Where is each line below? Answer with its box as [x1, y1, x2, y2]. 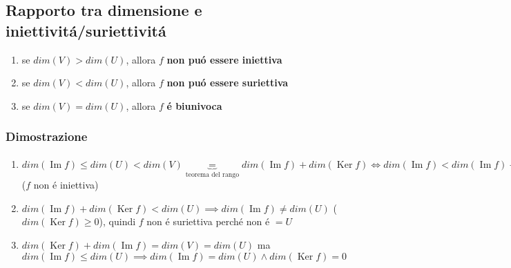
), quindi [99, 214, 136, 229]
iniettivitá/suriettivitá [6, 19, 166, 41]
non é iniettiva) [33, 178, 99, 192]
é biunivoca [166, 98, 222, 113]
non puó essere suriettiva [166, 75, 289, 90]
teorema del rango [185, 171, 240, 178]
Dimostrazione [6, 128, 88, 145]
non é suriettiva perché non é [146, 214, 270, 229]
